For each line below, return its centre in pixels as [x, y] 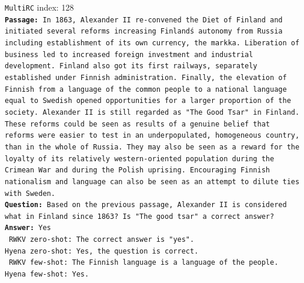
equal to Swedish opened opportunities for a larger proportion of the [148, 101]
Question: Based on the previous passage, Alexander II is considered [146, 205]
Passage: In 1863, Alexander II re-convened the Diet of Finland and [144, 20]
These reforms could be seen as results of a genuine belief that [138, 124]
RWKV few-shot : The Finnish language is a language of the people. [144, 263]
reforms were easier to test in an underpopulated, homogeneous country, [152, 136]
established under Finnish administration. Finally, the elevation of [146, 77]
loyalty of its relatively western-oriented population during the [140, 159]
